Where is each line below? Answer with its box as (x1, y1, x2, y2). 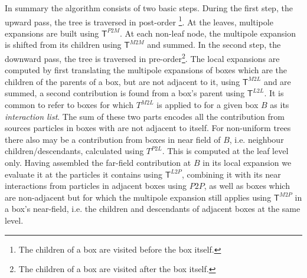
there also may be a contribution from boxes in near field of (5, 133, 221, 145)
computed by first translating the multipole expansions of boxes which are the (5, 64, 288, 76)
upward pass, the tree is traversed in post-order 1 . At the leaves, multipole (5, 14, 273, 28)
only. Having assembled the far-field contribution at (5, 156, 191, 169)
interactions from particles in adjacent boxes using (5, 179, 187, 192)
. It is (264, 87, 284, 99)
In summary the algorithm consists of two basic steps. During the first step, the (5, 2, 293, 14)
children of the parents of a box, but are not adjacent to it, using (5, 75, 240, 87)
